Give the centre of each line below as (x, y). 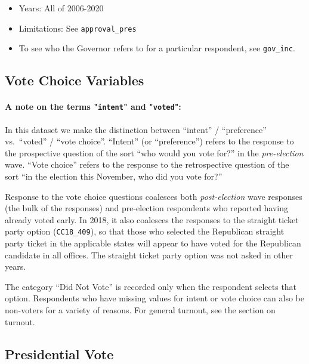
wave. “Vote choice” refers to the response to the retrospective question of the (147, 164)
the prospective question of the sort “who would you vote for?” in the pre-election (154, 152)
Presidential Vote (59, 354)
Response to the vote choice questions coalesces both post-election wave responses (154, 196)
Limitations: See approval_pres (78, 28)
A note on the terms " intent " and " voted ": (93, 107)
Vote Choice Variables (75, 80)
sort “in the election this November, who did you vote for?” (114, 176)
